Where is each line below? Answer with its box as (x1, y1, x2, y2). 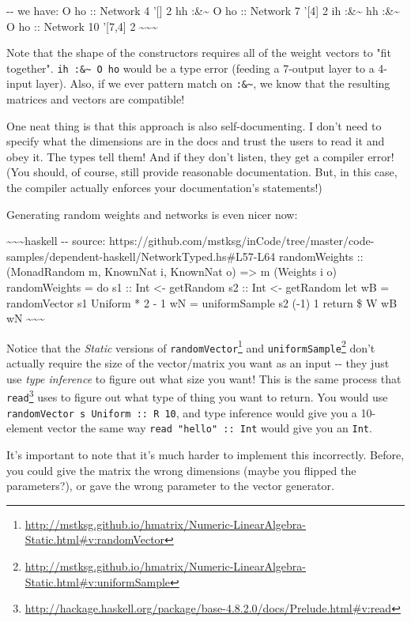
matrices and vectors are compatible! (6, 91, 185, 107)
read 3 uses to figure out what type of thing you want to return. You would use (6, 386, 388, 405)
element (6, 420, 44, 436)
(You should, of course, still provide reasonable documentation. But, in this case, (6, 164, 398, 180)
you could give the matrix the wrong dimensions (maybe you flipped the (6, 462, 356, 478)
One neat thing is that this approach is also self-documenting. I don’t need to (6, 117, 382, 134)
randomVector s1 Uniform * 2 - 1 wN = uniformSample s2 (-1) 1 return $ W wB (6, 294, 398, 311)
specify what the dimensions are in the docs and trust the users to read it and (6, 133, 385, 149)
